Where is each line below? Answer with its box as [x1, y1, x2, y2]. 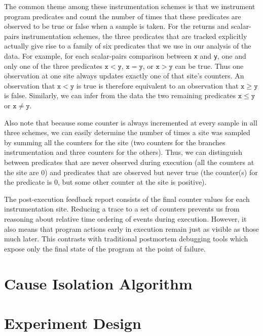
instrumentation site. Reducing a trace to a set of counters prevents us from [4, 203, 240, 214]
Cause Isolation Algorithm [4, 273, 193, 293]
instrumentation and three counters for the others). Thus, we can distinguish [4, 147, 243, 157]
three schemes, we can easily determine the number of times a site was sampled [4, 127, 250, 138]
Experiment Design [4, 312, 141, 333]
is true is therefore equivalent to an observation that [76, 80, 239, 91]
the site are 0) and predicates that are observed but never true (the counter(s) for [4, 166, 258, 177]
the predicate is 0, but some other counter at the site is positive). [4, 177, 207, 187]
